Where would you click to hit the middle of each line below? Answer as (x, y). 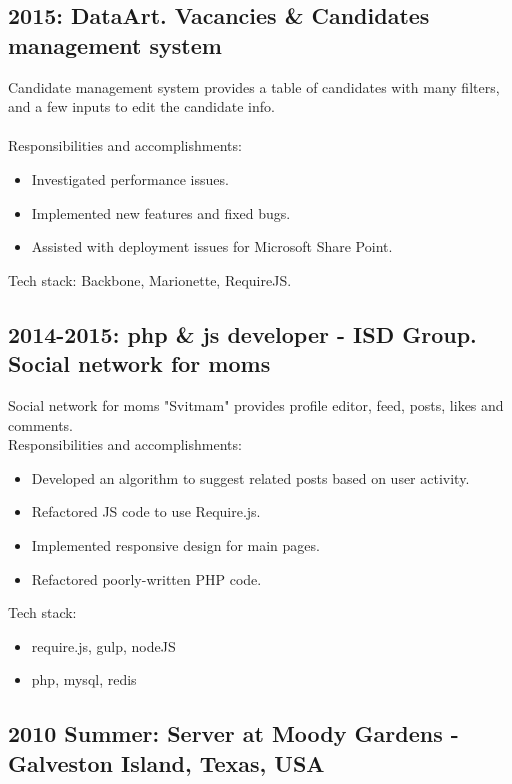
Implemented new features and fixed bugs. (161, 212)
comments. (41, 424)
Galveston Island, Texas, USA (166, 762)
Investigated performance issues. (130, 178)
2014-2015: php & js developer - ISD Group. (242, 333)
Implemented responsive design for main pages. (175, 544)
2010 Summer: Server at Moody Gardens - (233, 733)
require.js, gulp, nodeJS (103, 645)
